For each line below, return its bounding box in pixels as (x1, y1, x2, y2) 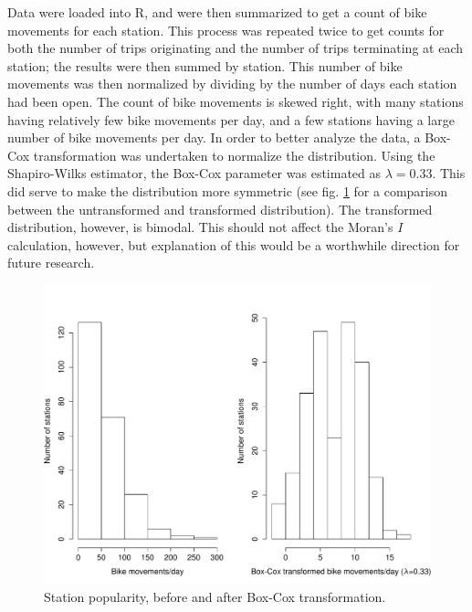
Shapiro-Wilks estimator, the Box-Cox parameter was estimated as (7, 164, 382, 183)
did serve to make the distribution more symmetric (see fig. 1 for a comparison (7, 181, 448, 200)
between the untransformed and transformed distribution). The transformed (7, 199, 433, 218)
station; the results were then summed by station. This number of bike (7, 56, 403, 75)
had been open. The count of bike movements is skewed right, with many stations (7, 91, 464, 111)
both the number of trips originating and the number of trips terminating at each (7, 38, 463, 58)
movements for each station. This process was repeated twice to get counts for (7, 20, 445, 39)
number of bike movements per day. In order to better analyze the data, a (7, 128, 421, 147)
